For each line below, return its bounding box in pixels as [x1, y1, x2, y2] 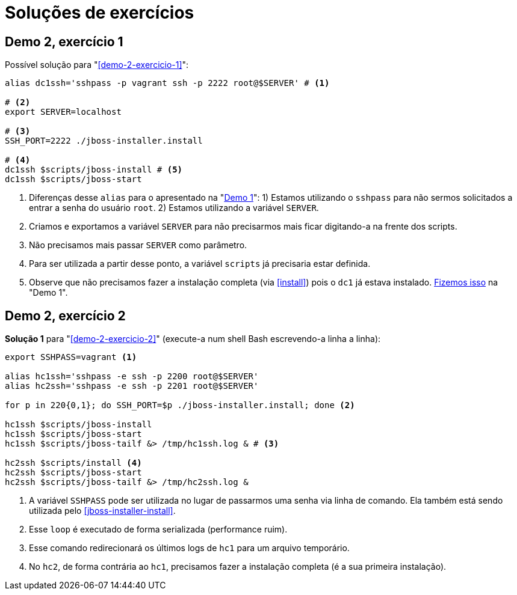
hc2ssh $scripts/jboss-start [5, 468, 142, 478]
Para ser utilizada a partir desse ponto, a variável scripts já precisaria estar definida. [29, 258, 371, 269]
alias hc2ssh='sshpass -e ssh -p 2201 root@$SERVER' [5, 381, 259, 391]
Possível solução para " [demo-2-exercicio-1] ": [5, 59, 189, 70]
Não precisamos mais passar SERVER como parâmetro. [29, 240, 247, 251]
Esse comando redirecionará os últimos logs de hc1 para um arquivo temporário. [29, 543, 350, 554]
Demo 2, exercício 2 [5, 308, 126, 323]
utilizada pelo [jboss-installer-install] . [29, 505, 176, 516]
